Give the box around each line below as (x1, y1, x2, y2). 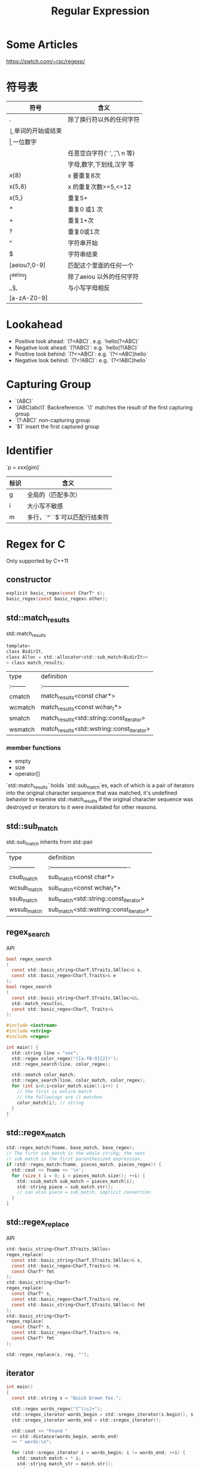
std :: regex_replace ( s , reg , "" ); (6, 1351, 90, 1357)
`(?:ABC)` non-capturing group (14, 416, 91, 423)
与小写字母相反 (67, 283, 110, 292)
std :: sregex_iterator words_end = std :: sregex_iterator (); (11, 1417, 162, 1423)
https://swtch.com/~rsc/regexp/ (6, 57, 85, 65)
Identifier (6, 444, 53, 457)
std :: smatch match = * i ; (17, 1455, 82, 1461)
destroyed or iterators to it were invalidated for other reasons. (6, 803, 158, 811)
